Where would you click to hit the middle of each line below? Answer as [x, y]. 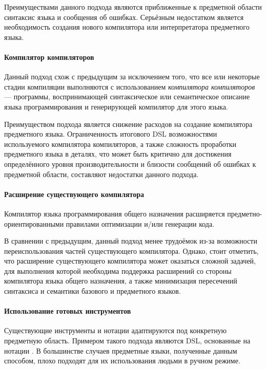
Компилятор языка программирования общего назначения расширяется [115, 213]
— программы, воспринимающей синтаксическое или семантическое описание [127, 96]
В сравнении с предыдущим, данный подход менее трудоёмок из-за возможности [131, 241]
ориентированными [34, 223]
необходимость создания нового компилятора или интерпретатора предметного [127, 27]
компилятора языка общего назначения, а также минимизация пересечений [121, 281]
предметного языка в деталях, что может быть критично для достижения [118, 154]
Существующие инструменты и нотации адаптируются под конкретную [116, 330]
